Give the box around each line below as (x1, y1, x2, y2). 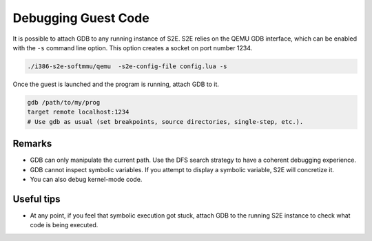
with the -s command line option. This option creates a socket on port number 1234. (12, 43, 253, 52)
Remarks (12, 138, 52, 149)
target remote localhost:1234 (27, 108, 130, 116)
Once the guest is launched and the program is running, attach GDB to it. (12, 80, 220, 88)
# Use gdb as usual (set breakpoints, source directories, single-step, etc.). (27, 118, 304, 125)
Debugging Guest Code (12, 10, 149, 25)
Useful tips (12, 193, 61, 205)
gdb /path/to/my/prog (27, 98, 101, 106)
